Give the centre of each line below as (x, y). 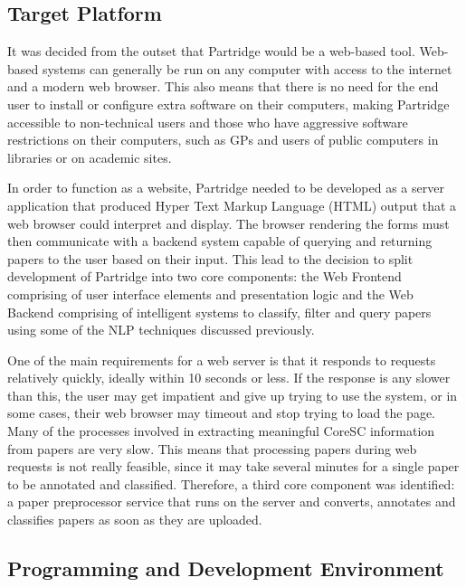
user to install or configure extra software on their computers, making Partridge (228, 104)
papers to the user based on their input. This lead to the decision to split (210, 258)
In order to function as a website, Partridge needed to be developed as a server (226, 188)
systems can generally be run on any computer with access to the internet (247, 68)
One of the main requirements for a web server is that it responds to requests (222, 360)
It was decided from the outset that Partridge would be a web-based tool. (211, 51)
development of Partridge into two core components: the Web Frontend (204, 276)
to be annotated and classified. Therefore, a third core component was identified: (231, 483)
